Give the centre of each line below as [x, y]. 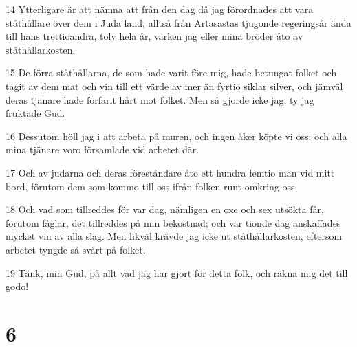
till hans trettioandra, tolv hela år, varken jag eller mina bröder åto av [154, 36]
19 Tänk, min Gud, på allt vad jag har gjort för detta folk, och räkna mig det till [177, 272]
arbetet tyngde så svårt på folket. [76, 249]
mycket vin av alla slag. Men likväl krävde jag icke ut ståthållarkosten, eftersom [174, 236]
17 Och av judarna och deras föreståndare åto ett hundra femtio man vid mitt [170, 172]
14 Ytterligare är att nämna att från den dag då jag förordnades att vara [160, 9]
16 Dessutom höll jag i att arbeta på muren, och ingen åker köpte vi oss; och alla [176, 136]
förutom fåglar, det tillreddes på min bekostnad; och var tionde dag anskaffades [173, 222]
